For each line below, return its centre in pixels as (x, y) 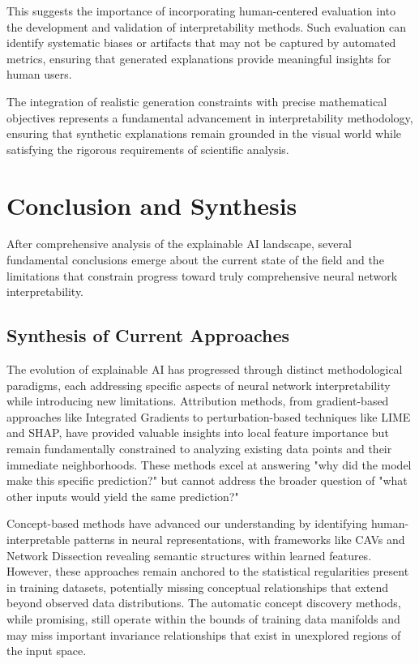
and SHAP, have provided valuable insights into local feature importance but (198, 433)
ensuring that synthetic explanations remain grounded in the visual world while (204, 133)
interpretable (38, 539)
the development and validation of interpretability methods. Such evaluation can (206, 26)
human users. (39, 74)
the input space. (47, 651)
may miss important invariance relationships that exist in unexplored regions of (204, 634)
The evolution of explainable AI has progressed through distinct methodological (205, 369)
